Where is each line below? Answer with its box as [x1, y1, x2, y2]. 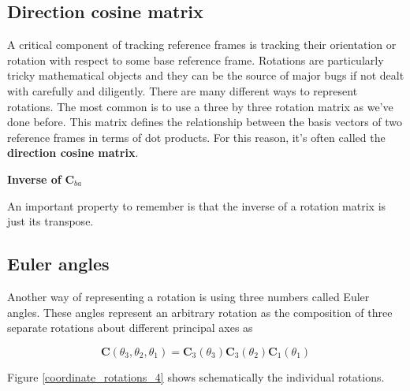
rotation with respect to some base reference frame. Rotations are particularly [7, 51, 384, 68]
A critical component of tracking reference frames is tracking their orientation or [7, 36, 397, 53]
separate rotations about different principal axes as [7, 319, 253, 336]
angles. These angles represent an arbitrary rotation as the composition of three [7, 303, 393, 320]
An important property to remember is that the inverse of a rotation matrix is [7, 197, 386, 214]
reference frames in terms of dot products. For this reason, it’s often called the [7, 128, 386, 145]
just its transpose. [7, 213, 94, 229]
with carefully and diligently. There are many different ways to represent [7, 82, 358, 99]
